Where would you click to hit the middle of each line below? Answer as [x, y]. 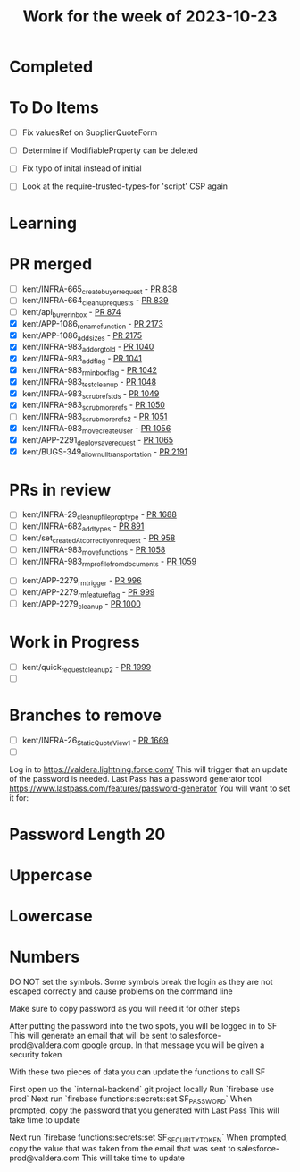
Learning [43, 223]
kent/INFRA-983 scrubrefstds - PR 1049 [91, 394]
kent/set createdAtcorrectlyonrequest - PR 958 [99, 539]
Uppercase [51, 875]
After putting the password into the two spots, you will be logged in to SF [143, 1025]
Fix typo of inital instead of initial [82, 168]
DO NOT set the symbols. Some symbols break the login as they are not [142, 981]
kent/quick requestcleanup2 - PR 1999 [87, 668]
